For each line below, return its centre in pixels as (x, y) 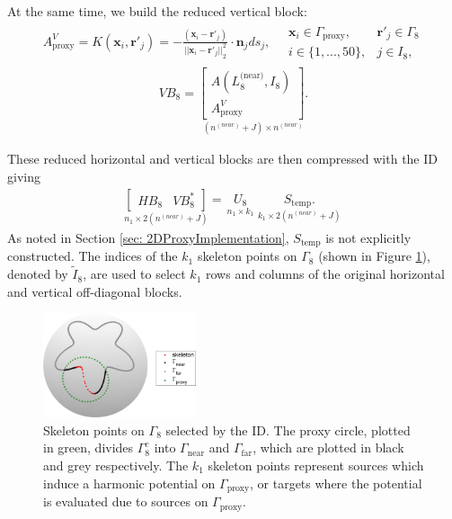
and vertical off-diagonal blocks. (95, 291)
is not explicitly (368, 237)
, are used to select (134, 274)
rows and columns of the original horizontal (325, 274)
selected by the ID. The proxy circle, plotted (288, 430)
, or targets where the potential (336, 483)
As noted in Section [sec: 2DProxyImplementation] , (148, 237)
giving (24, 177)
